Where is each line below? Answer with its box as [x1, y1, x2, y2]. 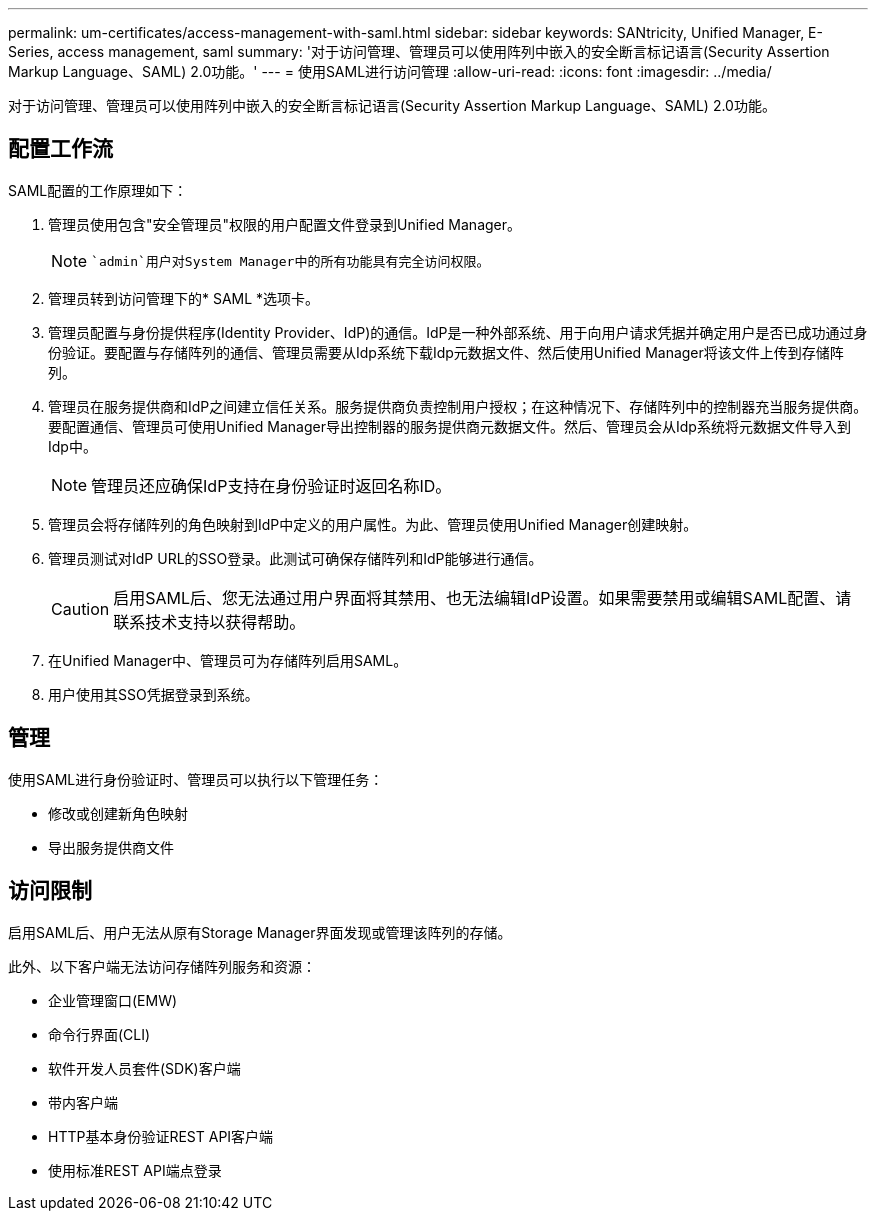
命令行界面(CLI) [48, 1025, 151, 1043]
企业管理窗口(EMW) [48, 991, 178, 1009]
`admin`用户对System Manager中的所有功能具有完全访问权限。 [91, 254, 490, 270]
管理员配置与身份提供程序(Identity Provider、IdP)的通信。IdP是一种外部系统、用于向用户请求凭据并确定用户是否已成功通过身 [48, 323, 868, 341]
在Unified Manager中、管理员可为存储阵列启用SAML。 [48, 651, 408, 669]
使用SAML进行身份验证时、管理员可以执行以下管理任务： [8, 770, 384, 788]
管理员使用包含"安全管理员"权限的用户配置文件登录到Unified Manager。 [48, 215, 522, 233]
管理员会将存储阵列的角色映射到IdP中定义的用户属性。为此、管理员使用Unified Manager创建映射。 [48, 515, 698, 533]
